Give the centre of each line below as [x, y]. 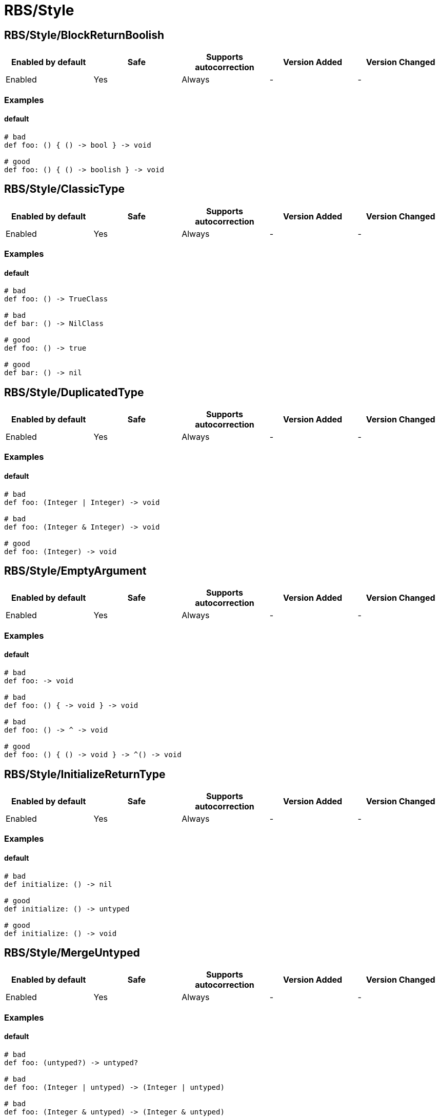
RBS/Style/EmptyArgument [75, 571]
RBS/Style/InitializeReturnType [85, 774]
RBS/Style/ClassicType [64, 189]
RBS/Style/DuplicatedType [74, 392]
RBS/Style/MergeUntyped [72, 952]
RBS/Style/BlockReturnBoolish [84, 35]
